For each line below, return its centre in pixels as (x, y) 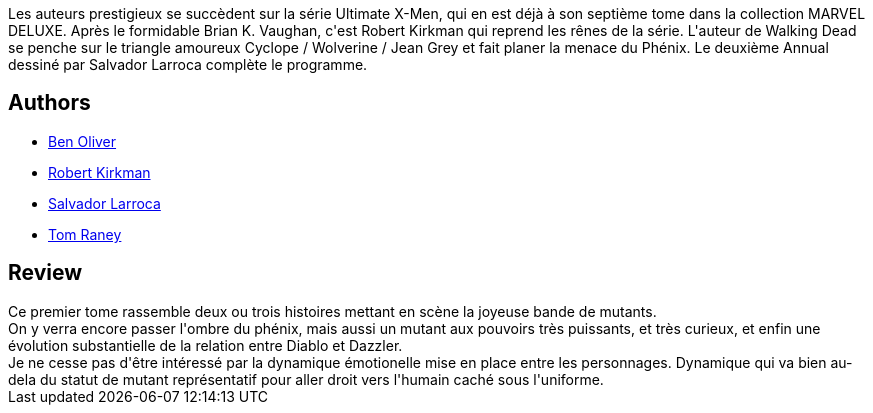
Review (45, 273)
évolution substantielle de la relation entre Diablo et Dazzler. (205, 345)
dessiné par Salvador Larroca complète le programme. (188, 64)
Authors (49, 103)
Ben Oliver (82, 141)
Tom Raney (85, 234)
